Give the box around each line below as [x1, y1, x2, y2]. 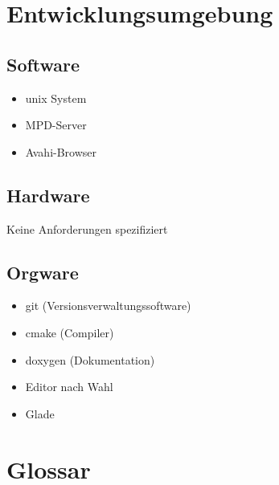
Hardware [6, 182, 90, 207]
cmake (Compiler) [25, 324, 114, 340]
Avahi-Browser [25, 143, 97, 160]
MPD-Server [25, 116, 87, 133]
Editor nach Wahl [25, 378, 113, 395]
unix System [25, 89, 87, 106]
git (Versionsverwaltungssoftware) [25, 297, 191, 314]
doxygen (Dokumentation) [25, 351, 155, 368]
